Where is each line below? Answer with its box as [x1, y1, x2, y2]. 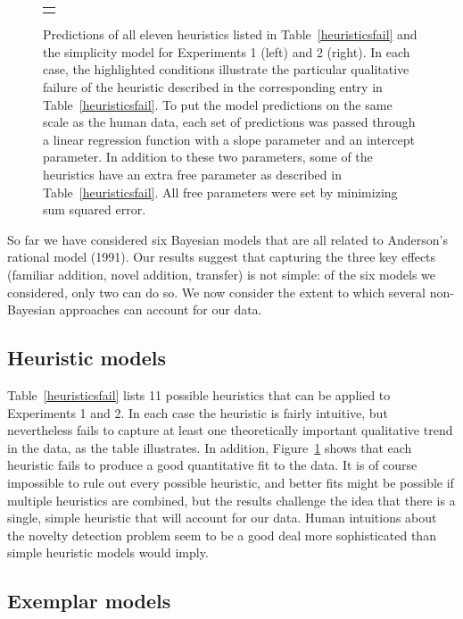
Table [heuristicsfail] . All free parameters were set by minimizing [43, 182, 398, 201]
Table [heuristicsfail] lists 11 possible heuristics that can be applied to [7, 385, 391, 404]
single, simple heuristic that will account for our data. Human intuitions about [7, 508, 437, 527]
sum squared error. [43, 200, 146, 219]
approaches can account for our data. [59, 300, 262, 319]
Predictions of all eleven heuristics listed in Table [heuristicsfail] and [43, 25, 418, 44]
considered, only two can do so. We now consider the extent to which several [7, 282, 426, 301]
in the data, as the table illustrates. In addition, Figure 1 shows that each [7, 438, 412, 456]
